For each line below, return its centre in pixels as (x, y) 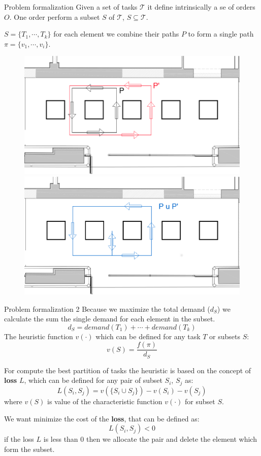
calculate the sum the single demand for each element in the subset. (110, 319)
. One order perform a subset (55, 17)
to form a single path (221, 34)
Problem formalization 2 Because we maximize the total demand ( (107, 308)
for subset (200, 401)
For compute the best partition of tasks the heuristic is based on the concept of (128, 370)
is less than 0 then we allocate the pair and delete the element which (150, 439)
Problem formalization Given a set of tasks (71, 7)
